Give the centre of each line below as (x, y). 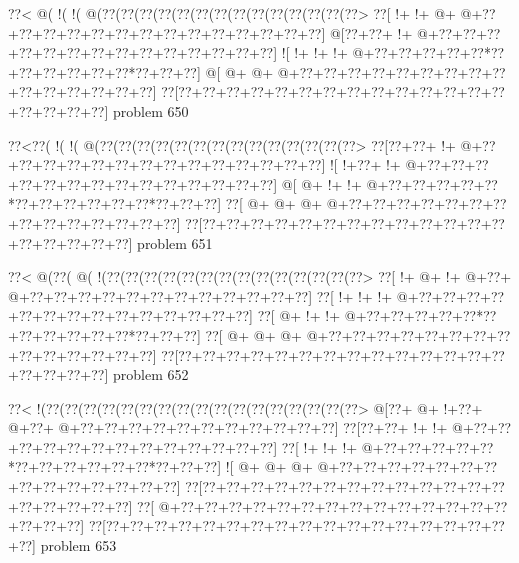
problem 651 (175, 242)
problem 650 (150, 110)
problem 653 (78, 544)
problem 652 (150, 374)
